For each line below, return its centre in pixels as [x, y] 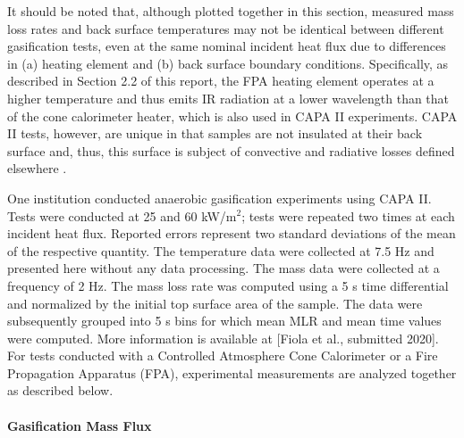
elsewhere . [37, 168]
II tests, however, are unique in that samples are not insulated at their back [215, 133]
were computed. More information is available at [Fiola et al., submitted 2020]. [223, 338]
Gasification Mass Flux [80, 425]
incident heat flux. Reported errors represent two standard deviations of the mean [232, 233]
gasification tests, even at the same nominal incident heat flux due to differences [227, 46]
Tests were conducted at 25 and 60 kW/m [122, 215]
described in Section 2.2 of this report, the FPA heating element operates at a [221, 81]
